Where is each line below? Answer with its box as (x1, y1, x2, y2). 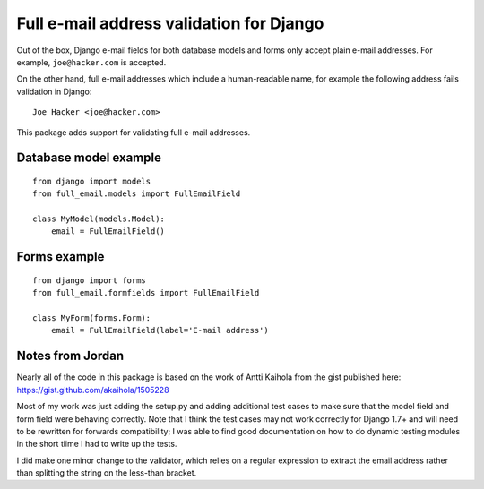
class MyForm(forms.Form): (32, 313, 151, 323)
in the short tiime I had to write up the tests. (16, 439, 177, 450)
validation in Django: (16, 86, 92, 97)
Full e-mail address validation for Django (16, 13, 324, 33)
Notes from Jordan (16, 348, 125, 364)
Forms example (16, 249, 105, 264)
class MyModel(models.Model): (32, 214, 166, 224)
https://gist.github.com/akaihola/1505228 (16, 384, 169, 395)
